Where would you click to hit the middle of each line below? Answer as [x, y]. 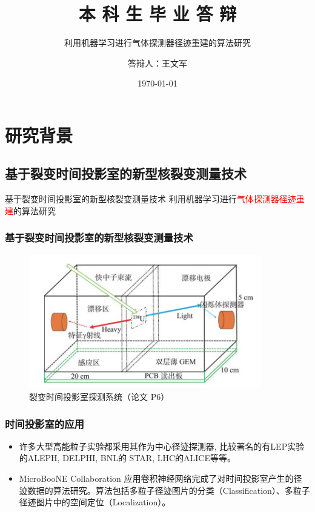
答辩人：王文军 [157, 63]
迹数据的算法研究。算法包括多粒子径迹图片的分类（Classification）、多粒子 [164, 490]
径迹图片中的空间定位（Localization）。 [95, 502]
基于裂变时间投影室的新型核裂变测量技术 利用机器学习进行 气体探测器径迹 [151, 199]
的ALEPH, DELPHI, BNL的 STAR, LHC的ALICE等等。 [128, 458]
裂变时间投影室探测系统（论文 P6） [99, 397]
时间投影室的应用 [45, 423]
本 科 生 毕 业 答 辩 [157, 14]
